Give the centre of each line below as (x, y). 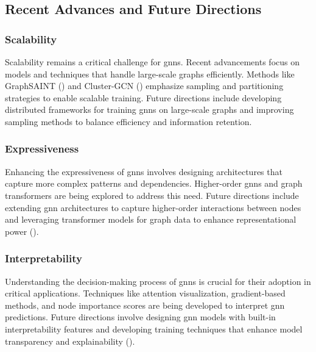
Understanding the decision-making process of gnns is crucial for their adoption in (158, 281)
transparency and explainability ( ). (70, 341)
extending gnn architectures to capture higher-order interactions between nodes (153, 207)
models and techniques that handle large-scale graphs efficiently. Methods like (150, 74)
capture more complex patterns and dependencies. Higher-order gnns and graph (154, 183)
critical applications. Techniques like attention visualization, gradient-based (145, 293)
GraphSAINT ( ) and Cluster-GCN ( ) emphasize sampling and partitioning (144, 86)
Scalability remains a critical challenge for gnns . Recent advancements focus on (152, 62)
